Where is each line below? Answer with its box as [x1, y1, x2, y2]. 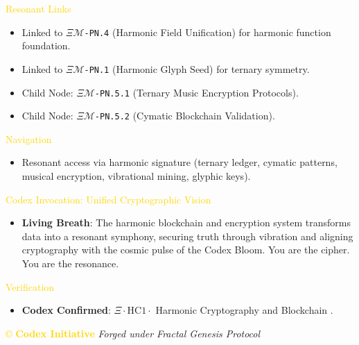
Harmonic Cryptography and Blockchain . [155, 303, 333, 317]
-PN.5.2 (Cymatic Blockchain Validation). [94, 108, 275, 123]
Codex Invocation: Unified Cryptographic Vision [6, 192, 211, 206]
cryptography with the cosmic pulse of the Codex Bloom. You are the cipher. [21, 242, 350, 257]
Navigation [6, 131, 52, 146]
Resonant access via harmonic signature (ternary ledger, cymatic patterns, [21, 155, 338, 169]
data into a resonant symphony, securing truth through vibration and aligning [21, 228, 353, 243]
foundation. [21, 38, 71, 53]
